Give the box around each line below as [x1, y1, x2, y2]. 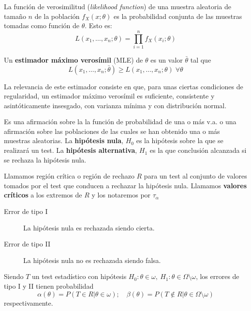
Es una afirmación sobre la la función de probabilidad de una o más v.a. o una [4, 116, 236, 127]
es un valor [150, 54, 183, 65]
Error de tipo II [4, 239, 50, 249]
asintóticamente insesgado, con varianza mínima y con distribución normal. [4, 100, 227, 110]
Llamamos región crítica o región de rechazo [4, 171, 134, 181]
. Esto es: [85, 20, 112, 31]
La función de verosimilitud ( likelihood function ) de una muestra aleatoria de [4, 1, 231, 11]
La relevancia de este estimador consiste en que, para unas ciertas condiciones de [4, 81, 243, 91]
